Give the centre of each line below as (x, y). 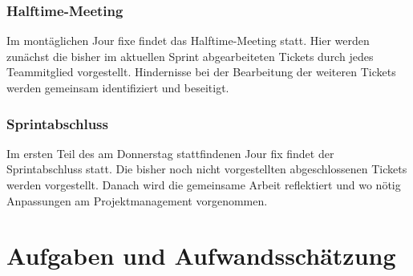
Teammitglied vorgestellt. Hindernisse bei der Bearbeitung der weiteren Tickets (201, 72)
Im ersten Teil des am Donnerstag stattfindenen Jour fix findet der (170, 153)
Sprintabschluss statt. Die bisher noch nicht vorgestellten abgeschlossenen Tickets (207, 169)
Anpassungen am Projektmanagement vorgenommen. (137, 200)
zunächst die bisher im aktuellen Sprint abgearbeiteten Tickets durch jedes (190, 56)
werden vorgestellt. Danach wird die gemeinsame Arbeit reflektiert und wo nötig (204, 185)
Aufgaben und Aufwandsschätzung (201, 256)
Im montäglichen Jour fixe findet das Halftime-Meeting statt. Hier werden (188, 41)
